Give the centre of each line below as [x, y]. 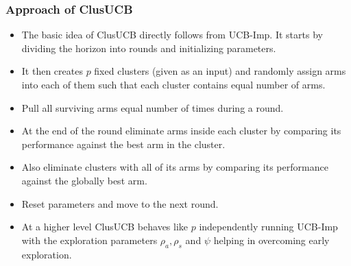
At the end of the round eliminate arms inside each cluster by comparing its [181, 131]
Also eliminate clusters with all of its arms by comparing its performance [175, 167]
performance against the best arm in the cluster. [123, 144]
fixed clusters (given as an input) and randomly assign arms [220, 71]
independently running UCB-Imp [268, 227]
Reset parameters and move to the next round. [120, 203]
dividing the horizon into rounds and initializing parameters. [149, 48]
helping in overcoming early [271, 240]
